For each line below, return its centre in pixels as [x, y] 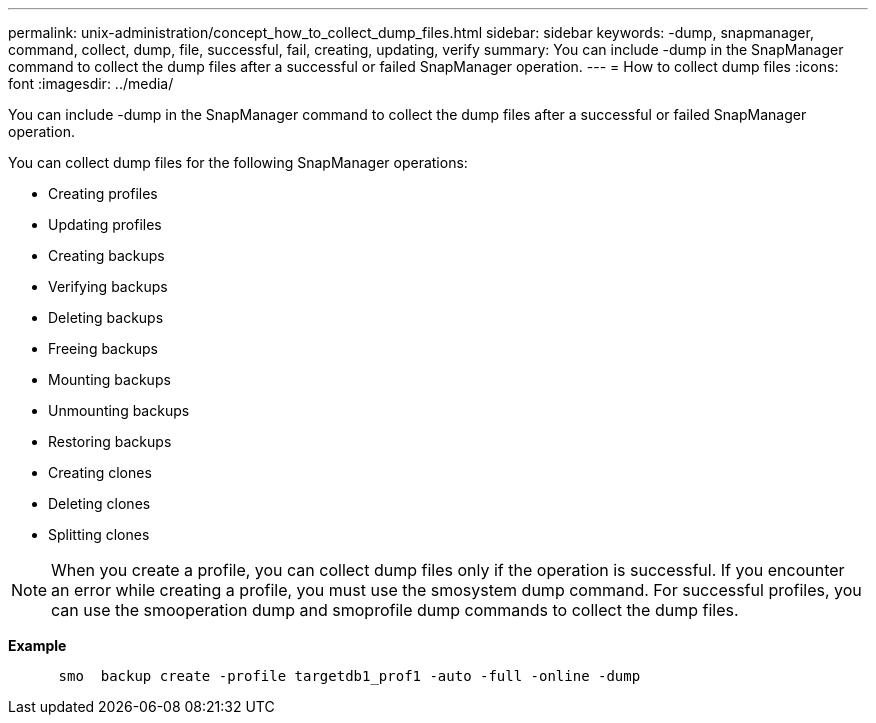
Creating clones [100, 472]
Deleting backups [106, 317]
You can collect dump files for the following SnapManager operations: [238, 162]
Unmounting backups [119, 410]
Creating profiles [103, 193]
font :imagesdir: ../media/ [91, 83]
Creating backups [106, 255]
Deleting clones [99, 503]
